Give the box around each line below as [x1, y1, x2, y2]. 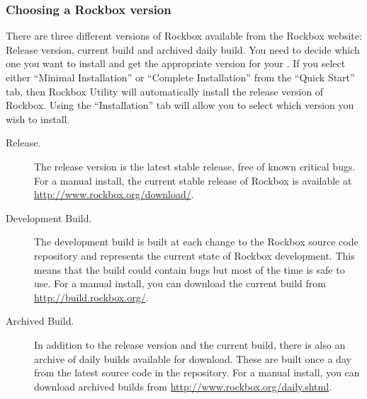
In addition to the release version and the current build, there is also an [34, 337, 346, 352]
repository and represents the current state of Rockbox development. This [34, 248, 355, 262]
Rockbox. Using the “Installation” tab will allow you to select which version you [6, 98, 354, 112]
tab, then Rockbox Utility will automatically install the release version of [6, 83, 324, 98]
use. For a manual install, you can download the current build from [34, 276, 326, 291]
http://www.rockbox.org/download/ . [34, 187, 194, 202]
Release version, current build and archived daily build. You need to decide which [6, 42, 360, 57]
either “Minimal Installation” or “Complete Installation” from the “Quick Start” [6, 70, 355, 84]
